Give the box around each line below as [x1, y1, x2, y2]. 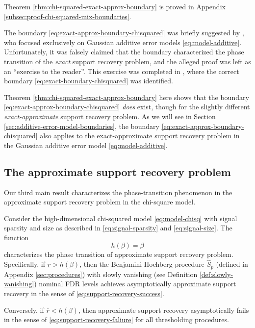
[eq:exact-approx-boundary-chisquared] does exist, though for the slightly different [4, 101, 250, 112]
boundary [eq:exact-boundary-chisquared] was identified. [4, 76, 173, 86]
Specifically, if [4, 259, 46, 269]
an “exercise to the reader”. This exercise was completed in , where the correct [4, 66, 239, 76]
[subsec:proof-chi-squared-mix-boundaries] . [4, 11, 131, 21]
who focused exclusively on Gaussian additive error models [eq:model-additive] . [4, 37, 242, 47]
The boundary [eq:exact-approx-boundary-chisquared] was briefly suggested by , [4, 27, 244, 38]
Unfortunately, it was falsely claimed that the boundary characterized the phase [4, 47, 244, 57]
